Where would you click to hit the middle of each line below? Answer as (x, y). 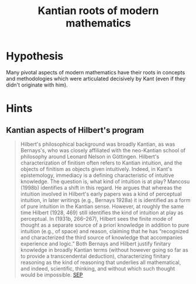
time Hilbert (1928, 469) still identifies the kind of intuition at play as (102, 213)
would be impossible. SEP (51, 275)
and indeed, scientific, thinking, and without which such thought (98, 268)
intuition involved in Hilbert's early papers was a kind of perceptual (101, 194)
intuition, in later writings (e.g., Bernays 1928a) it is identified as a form (105, 200)
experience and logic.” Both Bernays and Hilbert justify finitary (96, 244)
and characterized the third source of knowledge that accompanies (102, 237)
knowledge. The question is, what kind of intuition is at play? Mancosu (105, 181)
